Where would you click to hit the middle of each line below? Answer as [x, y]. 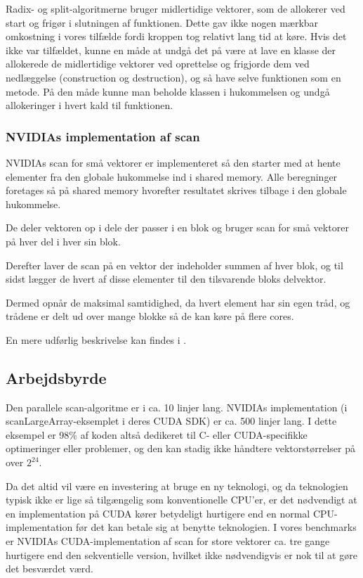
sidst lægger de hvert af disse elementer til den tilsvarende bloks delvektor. [166, 279]
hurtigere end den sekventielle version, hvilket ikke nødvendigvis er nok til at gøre [181, 554]
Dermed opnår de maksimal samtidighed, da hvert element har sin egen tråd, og [178, 302]
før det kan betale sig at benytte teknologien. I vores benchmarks [216, 527]
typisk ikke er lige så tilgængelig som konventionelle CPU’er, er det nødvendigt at [181, 500]
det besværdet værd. [49, 569]
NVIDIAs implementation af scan [103, 136]
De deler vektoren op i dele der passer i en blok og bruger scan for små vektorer [177, 227]
